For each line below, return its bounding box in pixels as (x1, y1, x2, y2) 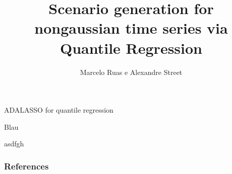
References (4, 159, 49, 172)
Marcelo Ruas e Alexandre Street (80, 66, 183, 77)
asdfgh (4, 138, 24, 149)
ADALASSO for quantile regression (4, 105, 113, 115)
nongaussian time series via (34, 18, 228, 38)
